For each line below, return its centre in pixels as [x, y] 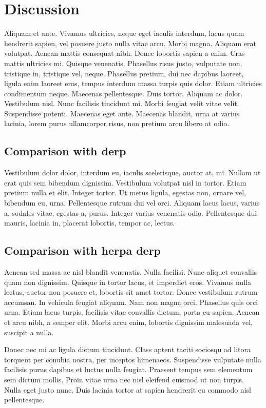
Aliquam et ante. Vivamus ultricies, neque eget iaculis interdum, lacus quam [124, 33]
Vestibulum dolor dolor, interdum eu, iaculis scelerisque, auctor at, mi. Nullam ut [132, 172]
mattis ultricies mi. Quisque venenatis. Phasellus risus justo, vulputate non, [123, 63]
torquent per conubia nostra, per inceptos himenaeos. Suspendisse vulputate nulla [133, 359]
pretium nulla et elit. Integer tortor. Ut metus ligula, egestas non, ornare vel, [125, 192]
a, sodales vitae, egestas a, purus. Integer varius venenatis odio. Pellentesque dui [131, 212]
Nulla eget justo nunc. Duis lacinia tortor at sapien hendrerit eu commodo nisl [128, 389]
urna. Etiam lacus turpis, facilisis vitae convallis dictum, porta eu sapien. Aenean [132, 312]
